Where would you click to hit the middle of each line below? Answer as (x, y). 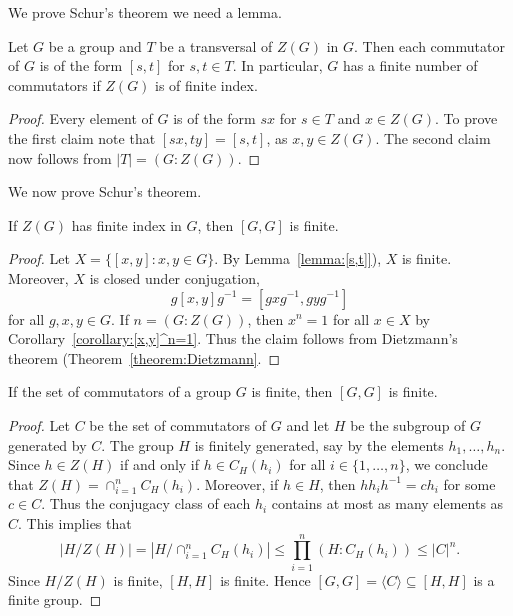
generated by (47, 444)
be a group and (95, 45)
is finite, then (292, 391)
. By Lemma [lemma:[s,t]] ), (298, 258)
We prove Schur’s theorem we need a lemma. (145, 12)
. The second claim (433, 137)
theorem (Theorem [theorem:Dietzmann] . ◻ (144, 357)
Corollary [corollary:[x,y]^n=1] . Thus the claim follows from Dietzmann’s (233, 338)
